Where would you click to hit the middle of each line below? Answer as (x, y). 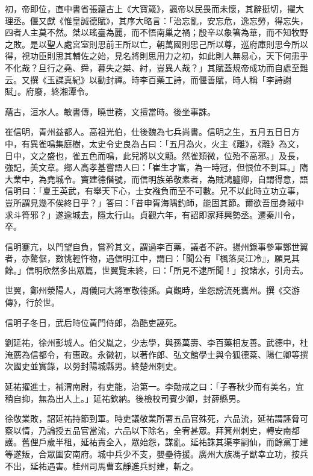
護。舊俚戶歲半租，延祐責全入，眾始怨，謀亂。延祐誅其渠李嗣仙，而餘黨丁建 (156, 442)
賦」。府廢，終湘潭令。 (49, 91)
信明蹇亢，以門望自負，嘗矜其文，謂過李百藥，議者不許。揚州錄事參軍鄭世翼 (156, 246)
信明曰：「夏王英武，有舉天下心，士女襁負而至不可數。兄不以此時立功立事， (154, 191)
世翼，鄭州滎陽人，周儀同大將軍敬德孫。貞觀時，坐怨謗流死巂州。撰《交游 (152, 290)
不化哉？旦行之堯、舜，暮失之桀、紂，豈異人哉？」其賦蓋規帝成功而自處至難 (156, 67)
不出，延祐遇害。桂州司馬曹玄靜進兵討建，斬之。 (102, 465)
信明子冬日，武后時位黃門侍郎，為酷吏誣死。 (93, 322)
